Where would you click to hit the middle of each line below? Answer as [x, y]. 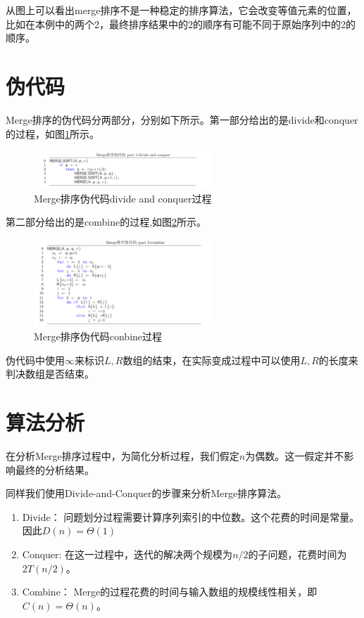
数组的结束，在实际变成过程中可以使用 [212, 360]
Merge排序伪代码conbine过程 [98, 336]
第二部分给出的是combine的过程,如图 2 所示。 [106, 222]
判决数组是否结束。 [50, 374]
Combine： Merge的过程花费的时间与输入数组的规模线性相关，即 [170, 592]
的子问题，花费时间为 [297, 554]
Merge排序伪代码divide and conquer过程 [123, 198]
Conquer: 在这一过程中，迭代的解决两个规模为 [127, 554]
